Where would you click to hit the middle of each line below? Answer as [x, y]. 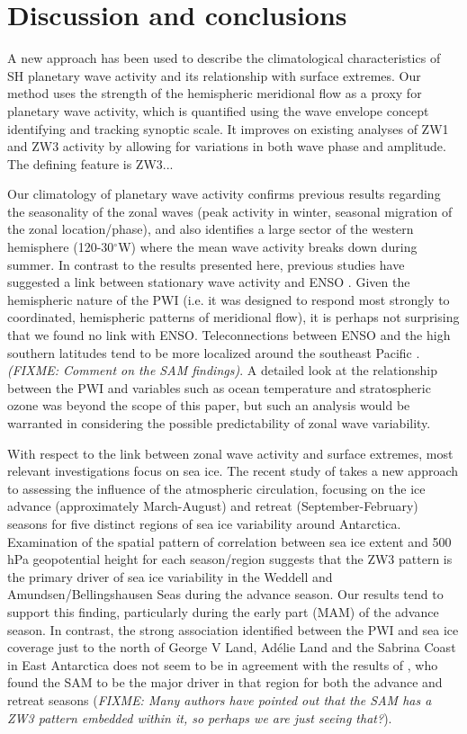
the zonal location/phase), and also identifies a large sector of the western [211, 229]
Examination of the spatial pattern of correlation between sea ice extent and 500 [229, 541]
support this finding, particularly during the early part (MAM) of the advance [223, 611]
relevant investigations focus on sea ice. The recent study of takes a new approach [233, 471]
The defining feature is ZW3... [90, 163]
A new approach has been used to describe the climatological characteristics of [224, 58]
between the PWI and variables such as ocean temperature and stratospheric [219, 387]
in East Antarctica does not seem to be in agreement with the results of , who [223, 664]
